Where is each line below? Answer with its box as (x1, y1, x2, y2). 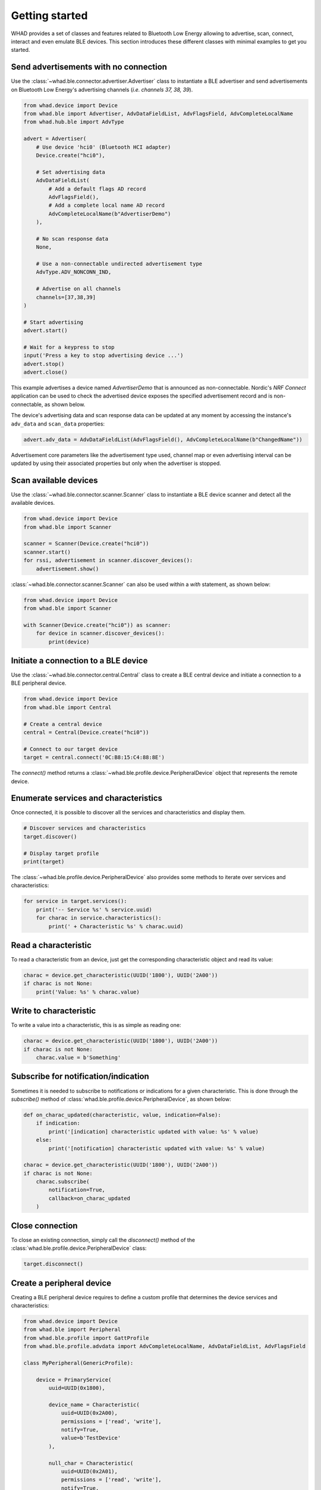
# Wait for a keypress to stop (23, 343, 115, 350)
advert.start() (23, 327, 68, 334)
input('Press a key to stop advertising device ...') (23, 352, 184, 359)
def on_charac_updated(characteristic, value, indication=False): (23, 1112, 221, 1118)
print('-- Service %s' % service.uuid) (36, 906, 153, 913)
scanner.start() (23, 548, 71, 555)
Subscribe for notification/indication (11, 1072, 150, 1082)
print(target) (23, 858, 65, 865)
